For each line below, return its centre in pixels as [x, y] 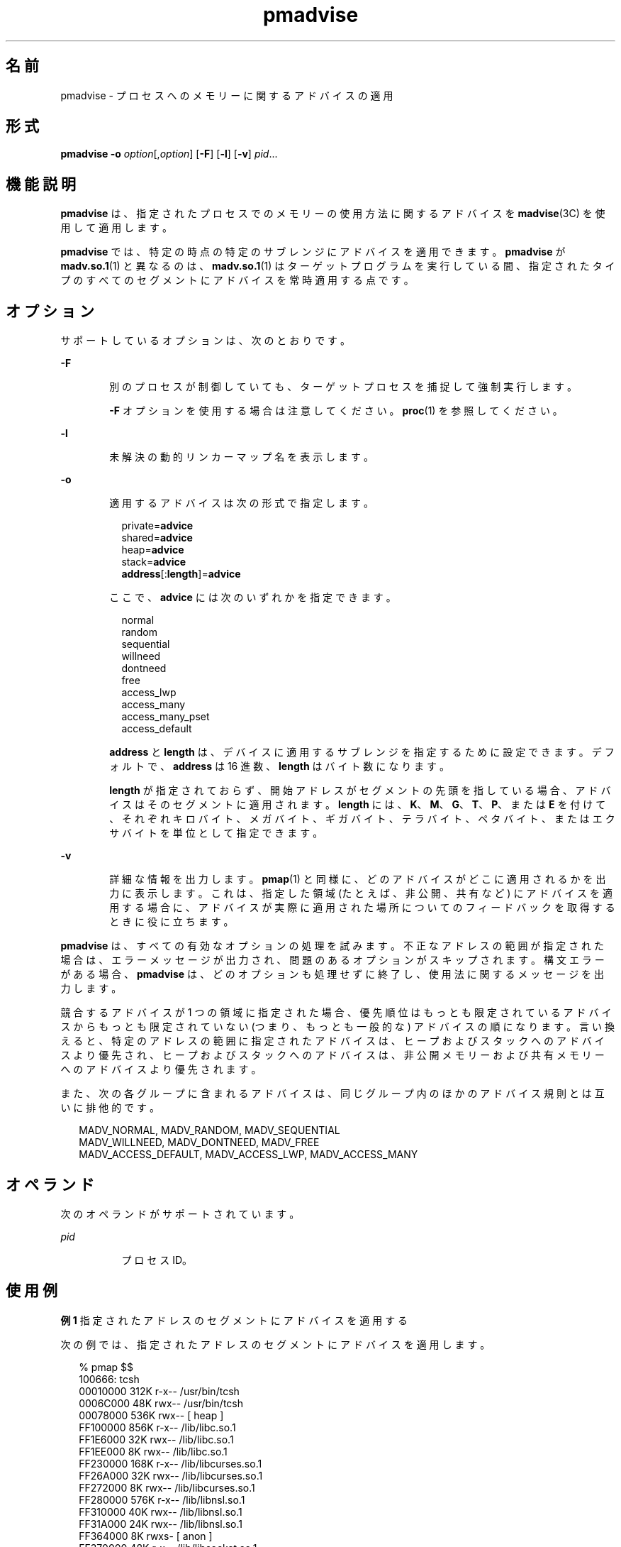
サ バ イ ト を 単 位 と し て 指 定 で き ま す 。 [216, 833]
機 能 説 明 [41, 184]
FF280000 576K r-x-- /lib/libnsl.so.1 [162, 1499]
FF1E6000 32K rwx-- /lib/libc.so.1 [156, 1439]
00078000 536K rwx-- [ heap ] [151, 1415]
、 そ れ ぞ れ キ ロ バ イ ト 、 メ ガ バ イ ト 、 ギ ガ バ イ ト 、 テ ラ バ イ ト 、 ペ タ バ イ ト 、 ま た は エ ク [362, 819]
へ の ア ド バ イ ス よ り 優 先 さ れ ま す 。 [161, 1069]
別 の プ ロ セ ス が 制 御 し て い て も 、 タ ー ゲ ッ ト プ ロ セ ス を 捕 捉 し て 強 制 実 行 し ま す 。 [343, 387]
